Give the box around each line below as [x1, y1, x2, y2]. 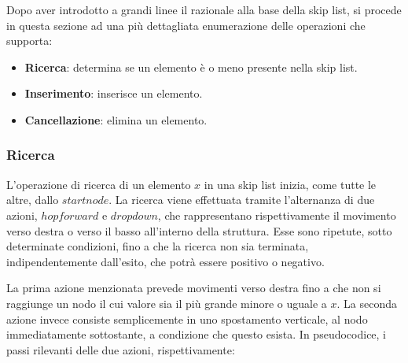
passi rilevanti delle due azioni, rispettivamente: [6, 341, 235, 357]
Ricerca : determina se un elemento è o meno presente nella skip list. [24, 58, 358, 75]
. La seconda [336, 294, 397, 311]
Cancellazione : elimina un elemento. [24, 111, 208, 128]
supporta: [6, 32, 53, 49]
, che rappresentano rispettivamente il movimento [157, 206, 396, 223]
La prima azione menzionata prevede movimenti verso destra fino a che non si [6, 280, 381, 296]
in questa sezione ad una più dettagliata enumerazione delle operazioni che [6, 17, 366, 33]
